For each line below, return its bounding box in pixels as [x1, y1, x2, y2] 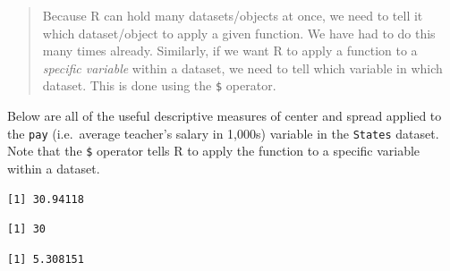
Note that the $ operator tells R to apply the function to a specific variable [7, 141, 420, 160]
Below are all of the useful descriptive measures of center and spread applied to [7, 106, 442, 125]
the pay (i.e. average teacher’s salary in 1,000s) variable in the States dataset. [7, 123, 439, 142]
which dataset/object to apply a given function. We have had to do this [42, 23, 436, 42]
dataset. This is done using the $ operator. [42, 76, 276, 95]
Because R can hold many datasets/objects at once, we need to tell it [42, 6, 423, 24]
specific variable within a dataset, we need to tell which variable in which [42, 58, 443, 77]
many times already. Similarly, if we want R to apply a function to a [42, 41, 418, 60]
